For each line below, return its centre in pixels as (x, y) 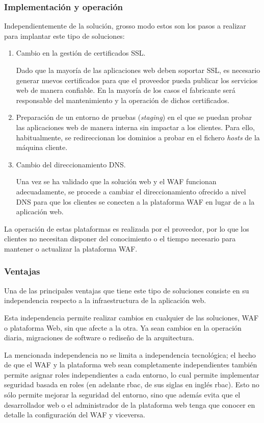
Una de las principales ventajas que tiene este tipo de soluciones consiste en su (127, 290)
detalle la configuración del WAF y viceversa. (75, 415)
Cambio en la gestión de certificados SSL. (81, 53)
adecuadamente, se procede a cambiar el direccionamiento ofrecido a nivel (131, 191)
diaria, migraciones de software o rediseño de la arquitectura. (99, 338)
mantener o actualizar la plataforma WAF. (71, 248)
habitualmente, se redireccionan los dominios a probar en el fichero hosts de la (138, 137)
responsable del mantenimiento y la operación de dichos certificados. (123, 100)
